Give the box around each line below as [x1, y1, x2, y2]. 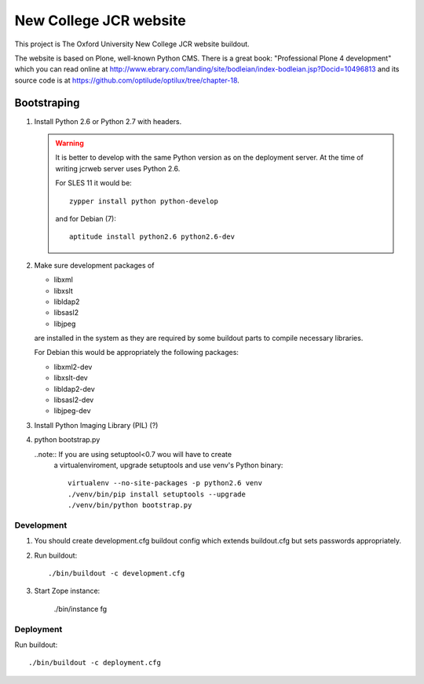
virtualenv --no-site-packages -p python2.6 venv [68, 479, 263, 488]
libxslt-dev [53, 373, 88, 382]
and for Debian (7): [55, 214, 117, 223]
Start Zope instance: [34, 586, 101, 596]
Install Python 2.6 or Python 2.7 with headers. [34, 116, 182, 126]
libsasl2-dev [53, 395, 94, 404]
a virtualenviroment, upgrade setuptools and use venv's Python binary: [53, 460, 283, 470]
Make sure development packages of [34, 260, 155, 270]
